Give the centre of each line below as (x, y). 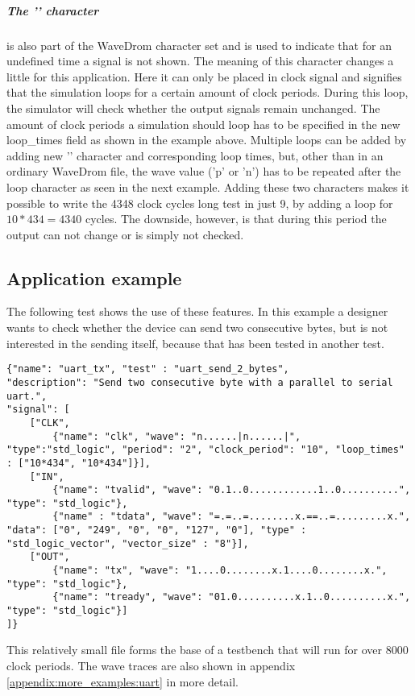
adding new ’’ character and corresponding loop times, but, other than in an (195, 155)
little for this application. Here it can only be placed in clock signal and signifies (204, 76)
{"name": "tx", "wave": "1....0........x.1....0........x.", (220, 571)
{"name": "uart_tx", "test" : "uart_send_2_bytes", (148, 369)
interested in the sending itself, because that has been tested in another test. (195, 343)
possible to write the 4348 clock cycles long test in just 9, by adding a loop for (200, 203)
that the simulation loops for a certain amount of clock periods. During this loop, (207, 92)
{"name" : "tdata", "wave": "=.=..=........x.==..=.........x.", (232, 517)
